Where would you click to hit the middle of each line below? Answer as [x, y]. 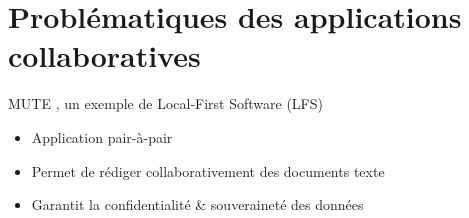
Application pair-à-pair [102, 136]
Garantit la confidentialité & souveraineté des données [197, 204]
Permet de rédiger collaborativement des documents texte [208, 170]
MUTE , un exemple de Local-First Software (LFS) [165, 103]
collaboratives [104, 55]
